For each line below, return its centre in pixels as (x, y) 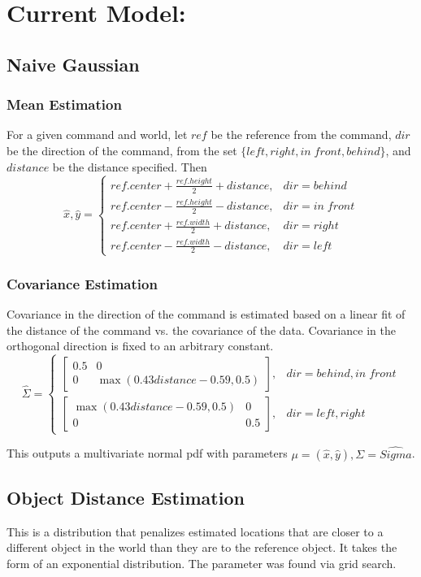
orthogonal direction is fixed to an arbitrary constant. (140, 346)
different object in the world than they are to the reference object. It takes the (202, 547)
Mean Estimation (64, 104)
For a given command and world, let (97, 134)
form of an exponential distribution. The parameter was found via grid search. (202, 563)
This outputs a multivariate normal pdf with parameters (147, 453)
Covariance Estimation (82, 283)
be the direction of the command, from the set (122, 150)
